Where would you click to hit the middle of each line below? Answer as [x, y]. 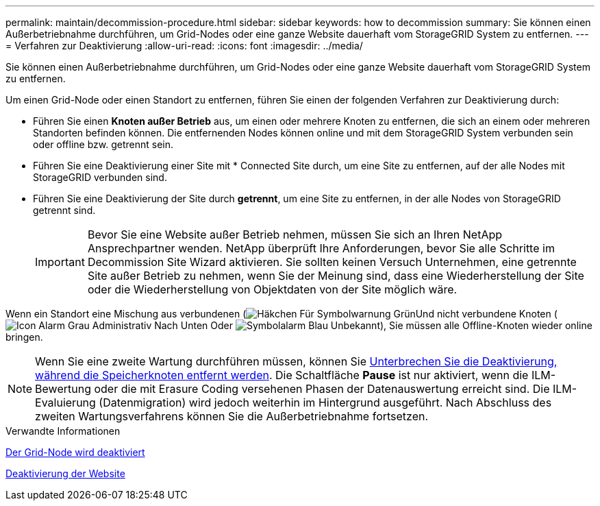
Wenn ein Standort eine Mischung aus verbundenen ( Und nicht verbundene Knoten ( [282, 314]
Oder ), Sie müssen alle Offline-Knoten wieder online [401, 325]
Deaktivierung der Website [65, 473]
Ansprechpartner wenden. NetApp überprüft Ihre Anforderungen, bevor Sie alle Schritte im [321, 248]
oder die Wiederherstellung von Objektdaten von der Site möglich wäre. [272, 289]
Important [60, 262]
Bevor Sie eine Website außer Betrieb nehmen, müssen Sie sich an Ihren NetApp [295, 234]
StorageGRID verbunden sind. [100, 177]
